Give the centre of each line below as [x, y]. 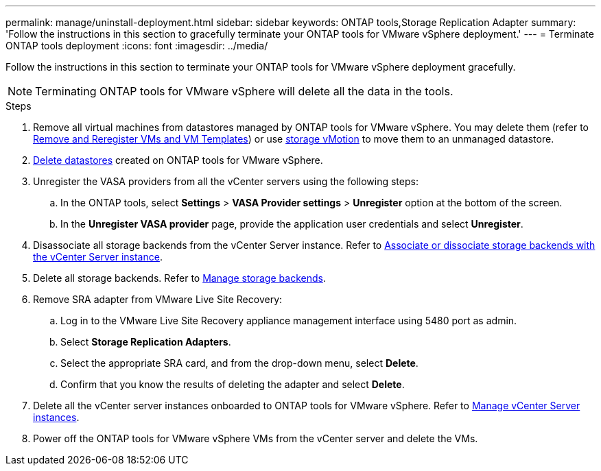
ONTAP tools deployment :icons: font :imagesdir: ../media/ [137, 46]
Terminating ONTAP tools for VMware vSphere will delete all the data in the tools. [244, 91]
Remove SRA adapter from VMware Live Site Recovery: [158, 299]
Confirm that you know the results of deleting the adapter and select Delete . [233, 384]
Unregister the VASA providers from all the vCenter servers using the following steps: [226, 181]
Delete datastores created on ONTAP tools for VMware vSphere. [178, 160]
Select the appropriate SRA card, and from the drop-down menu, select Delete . [239, 363]
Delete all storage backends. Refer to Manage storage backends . [179, 278]
